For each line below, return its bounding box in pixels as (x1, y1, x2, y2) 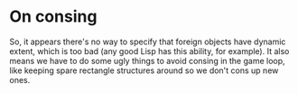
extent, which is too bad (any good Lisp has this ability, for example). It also (9, 45, 290, 56)
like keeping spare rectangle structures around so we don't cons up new (9, 65, 279, 76)
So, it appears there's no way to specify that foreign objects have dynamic (9, 36, 286, 47)
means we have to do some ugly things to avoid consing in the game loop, (9, 55, 286, 66)
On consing (9, 6, 98, 27)
